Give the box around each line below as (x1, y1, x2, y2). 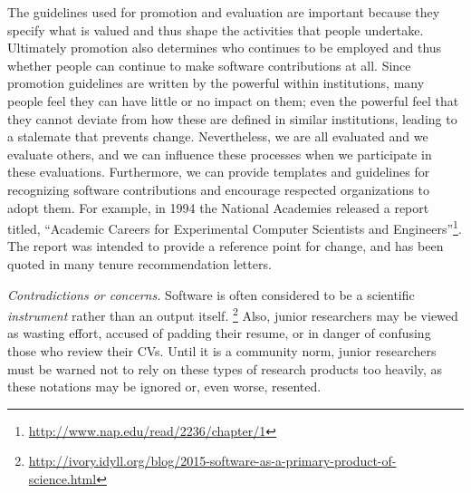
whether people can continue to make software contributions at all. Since (7, 55, 411, 74)
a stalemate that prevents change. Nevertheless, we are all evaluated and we (7, 127, 428, 146)
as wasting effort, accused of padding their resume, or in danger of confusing (7, 324, 431, 343)
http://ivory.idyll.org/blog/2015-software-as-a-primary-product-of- (28, 451, 397, 470)
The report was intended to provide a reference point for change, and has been (7, 237, 444, 256)
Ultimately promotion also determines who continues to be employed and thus (7, 38, 442, 57)
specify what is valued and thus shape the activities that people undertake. (7, 20, 424, 39)
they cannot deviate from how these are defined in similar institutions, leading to (7, 109, 457, 128)
